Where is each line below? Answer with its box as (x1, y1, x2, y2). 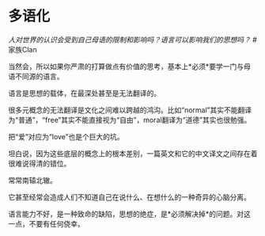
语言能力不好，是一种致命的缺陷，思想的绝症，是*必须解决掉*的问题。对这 (8, 209, 252, 219)
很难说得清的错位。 (8, 158, 71, 168)
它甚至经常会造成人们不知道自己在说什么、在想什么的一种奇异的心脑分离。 (8, 192, 251, 202)
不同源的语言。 (14, 71, 64, 81)
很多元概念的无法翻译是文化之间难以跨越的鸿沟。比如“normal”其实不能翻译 (8, 105, 252, 115)
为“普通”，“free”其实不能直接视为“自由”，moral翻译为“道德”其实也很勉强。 (8, 115, 252, 124)
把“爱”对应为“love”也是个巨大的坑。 (8, 131, 124, 141)
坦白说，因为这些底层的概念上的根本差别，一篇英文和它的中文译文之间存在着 (8, 148, 258, 158)
